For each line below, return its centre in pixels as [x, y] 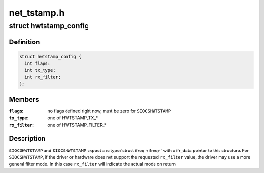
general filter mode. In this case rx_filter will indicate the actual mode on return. [93, 164]
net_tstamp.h [37, 13]
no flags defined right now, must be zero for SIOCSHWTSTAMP [109, 111]
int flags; [38, 63]
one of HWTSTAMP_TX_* [73, 118]
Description [27, 139]
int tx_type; [40, 70]
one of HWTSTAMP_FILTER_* [77, 125]
